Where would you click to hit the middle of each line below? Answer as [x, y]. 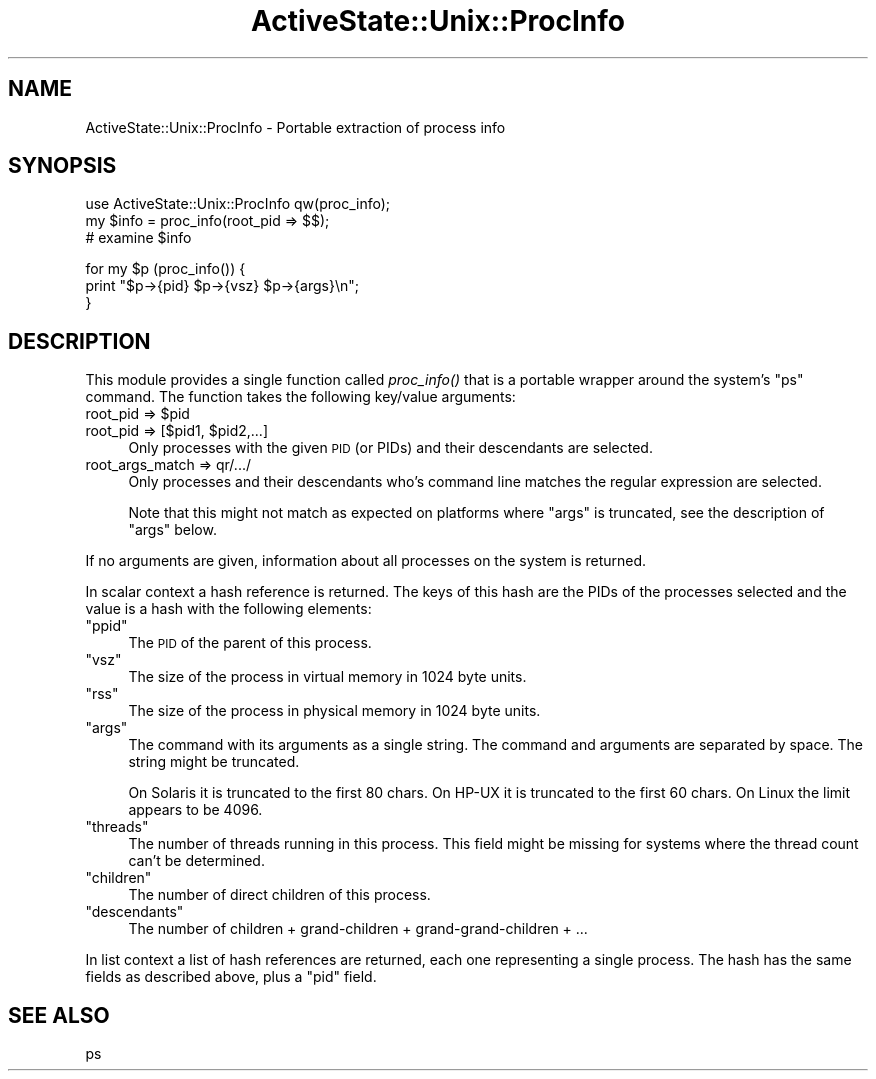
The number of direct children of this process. [279, 895]
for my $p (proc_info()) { [165, 269]
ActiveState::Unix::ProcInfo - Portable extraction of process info [295, 127]
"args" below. [172, 530]
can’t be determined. [196, 861]
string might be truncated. [214, 762]
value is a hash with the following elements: [228, 609]
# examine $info [138, 238]
